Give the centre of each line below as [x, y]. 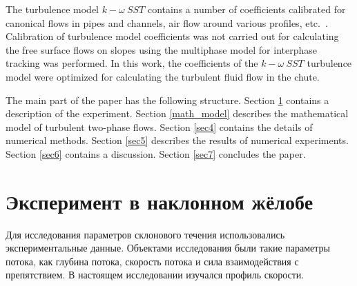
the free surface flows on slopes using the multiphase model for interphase [162, 49]
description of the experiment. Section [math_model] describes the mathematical [177, 113]
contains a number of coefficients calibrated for [247, 9]
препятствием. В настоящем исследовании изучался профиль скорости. [155, 275]
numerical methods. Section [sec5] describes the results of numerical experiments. [177, 140]
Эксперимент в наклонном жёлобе [160, 201]
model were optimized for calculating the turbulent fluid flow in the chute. [163, 76]
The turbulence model [52, 9]
